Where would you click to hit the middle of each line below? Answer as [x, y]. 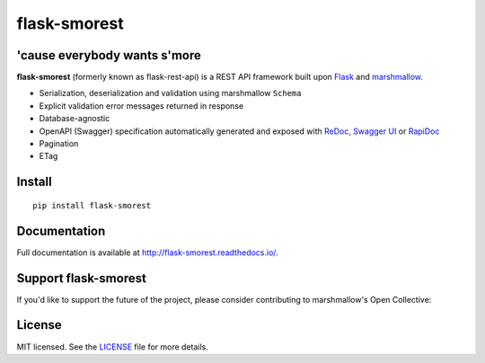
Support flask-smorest [82, 278]
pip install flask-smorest [92, 205]
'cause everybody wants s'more [109, 55]
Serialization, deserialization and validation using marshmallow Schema [170, 93]
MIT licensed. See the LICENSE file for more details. [112, 347]
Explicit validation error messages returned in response [141, 106]
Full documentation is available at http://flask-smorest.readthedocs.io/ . [147, 252]
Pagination [59, 144]
